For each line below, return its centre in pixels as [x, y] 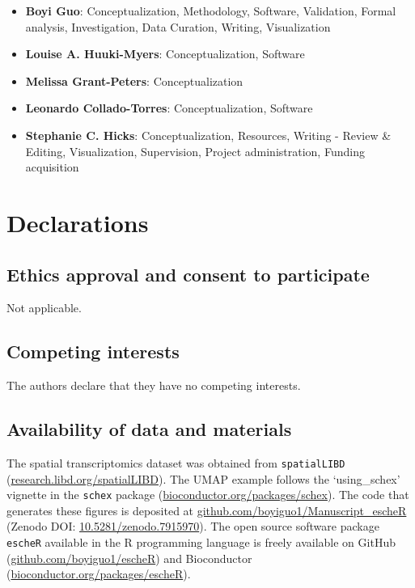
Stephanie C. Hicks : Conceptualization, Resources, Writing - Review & [208, 135]
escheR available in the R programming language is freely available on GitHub [201, 542]
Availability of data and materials [149, 429]
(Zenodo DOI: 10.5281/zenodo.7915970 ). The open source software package [193, 526]
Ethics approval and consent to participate [188, 274]
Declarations [78, 222]
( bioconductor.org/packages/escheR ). [99, 574]
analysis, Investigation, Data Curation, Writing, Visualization [178, 26]
